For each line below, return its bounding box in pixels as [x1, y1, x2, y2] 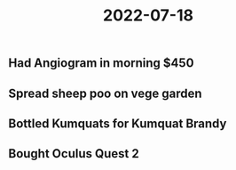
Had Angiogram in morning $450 [8, 55, 194, 71]
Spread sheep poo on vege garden [8, 85, 202, 101]
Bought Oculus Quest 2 [8, 146, 139, 161]
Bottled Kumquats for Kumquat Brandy [8, 116, 227, 131]
